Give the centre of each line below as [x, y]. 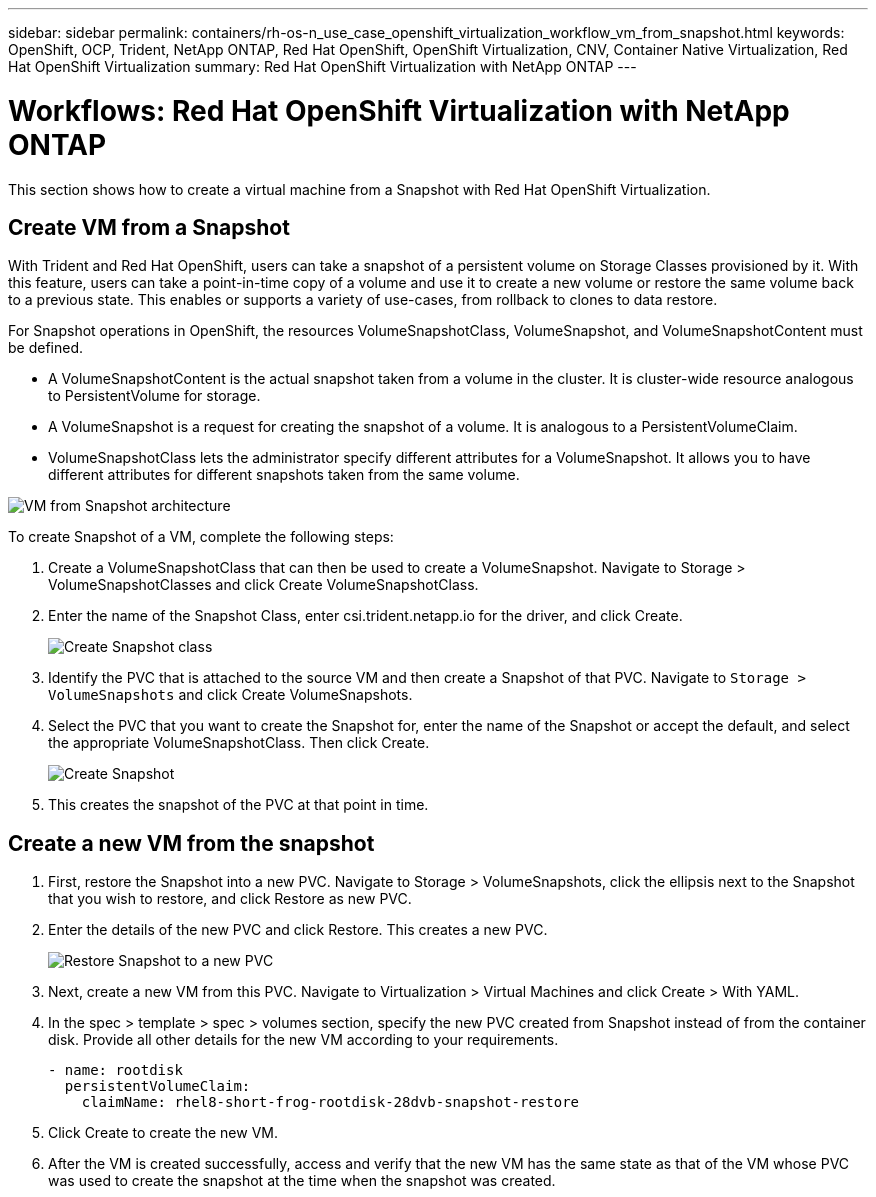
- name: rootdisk [115, 1070]
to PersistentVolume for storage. [154, 396]
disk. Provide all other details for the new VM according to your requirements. [303, 1040]
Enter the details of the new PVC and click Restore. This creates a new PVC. [298, 930]
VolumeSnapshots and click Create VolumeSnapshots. [230, 695]
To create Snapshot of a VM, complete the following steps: [201, 537]
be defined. [46, 348]
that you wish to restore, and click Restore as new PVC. [230, 899]
